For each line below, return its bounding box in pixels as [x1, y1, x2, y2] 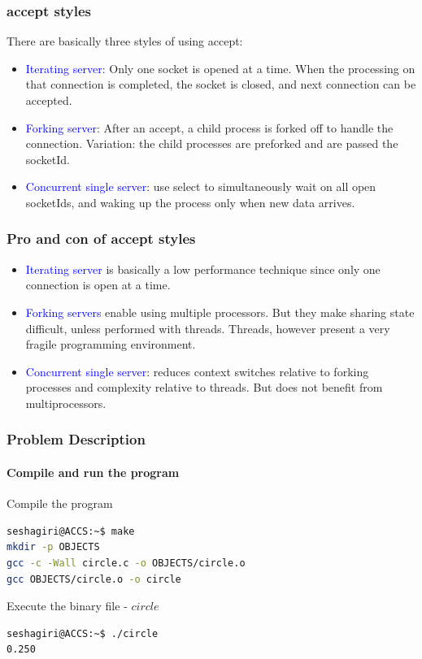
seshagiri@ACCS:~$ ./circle [7, 627, 159, 639]
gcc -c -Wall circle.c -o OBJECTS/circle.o [7, 557, 246, 569]
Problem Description [7, 429, 146, 449]
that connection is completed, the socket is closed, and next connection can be [25, 76, 416, 93]
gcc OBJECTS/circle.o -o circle [7, 573, 181, 585]
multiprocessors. [25, 394, 107, 411]
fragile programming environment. [25, 336, 196, 353]
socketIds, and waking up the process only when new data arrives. [25, 193, 355, 210]
